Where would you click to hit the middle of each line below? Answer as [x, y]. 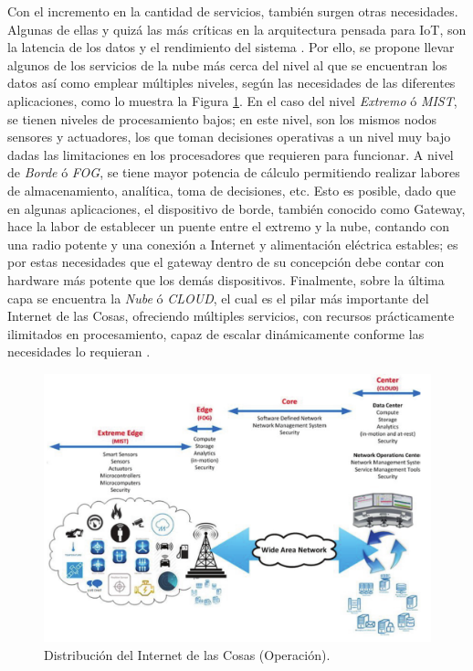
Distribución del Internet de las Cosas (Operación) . [187, 654]
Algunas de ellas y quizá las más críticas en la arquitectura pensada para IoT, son [237, 29]
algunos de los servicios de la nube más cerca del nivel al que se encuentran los [227, 64]
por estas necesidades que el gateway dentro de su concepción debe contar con [226, 262]
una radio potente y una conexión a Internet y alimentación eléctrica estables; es [233, 244]
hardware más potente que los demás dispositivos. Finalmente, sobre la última [226, 279]
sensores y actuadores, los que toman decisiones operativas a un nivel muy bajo [229, 137]
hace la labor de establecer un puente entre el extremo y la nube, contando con [228, 226]
